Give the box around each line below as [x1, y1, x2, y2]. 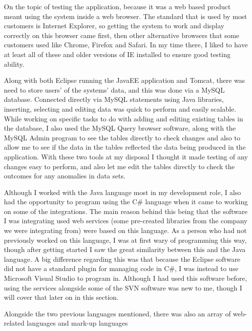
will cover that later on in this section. [4, 292, 119, 302]
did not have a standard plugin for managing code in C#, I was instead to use [4, 263, 238, 273]
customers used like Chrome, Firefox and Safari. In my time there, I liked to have [4, 39, 248, 50]
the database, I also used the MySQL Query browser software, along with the [4, 123, 236, 133]
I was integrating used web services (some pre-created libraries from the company [4, 215, 248, 226]
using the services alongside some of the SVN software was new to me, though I [4, 282, 242, 292]
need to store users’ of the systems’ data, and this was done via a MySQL [4, 84, 225, 95]
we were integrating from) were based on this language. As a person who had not [4, 225, 247, 235]
